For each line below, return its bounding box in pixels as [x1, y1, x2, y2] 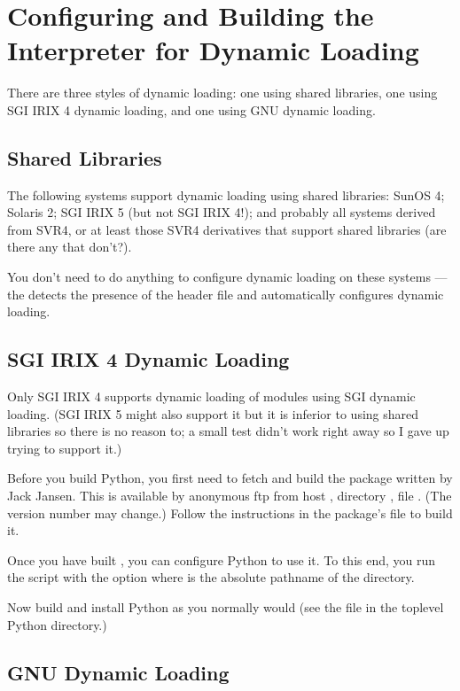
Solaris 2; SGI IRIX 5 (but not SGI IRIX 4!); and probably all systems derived [7, 203, 436, 221]
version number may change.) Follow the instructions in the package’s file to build [7, 503, 453, 522]
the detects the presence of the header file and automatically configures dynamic [7, 284, 444, 303]
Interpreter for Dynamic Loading [7, 32, 419, 68]
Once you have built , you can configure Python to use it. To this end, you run [7, 550, 436, 569]
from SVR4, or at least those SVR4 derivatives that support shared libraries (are [7, 220, 447, 238]
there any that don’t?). [7, 237, 132, 256]
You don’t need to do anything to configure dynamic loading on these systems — [7, 268, 448, 286]
